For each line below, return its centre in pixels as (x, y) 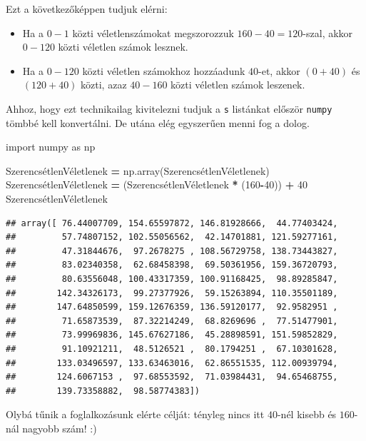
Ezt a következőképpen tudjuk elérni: (87, 9)
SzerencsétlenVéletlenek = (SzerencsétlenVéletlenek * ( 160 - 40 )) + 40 (157, 184)
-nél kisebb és (307, 414)
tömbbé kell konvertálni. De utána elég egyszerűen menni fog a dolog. (158, 122)
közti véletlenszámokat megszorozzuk (153, 32)
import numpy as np (51, 147)
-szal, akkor (328, 32)
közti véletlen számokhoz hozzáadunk (164, 70)
